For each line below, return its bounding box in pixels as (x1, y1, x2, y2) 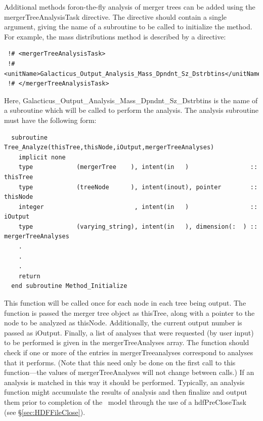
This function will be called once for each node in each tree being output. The (4, 298, 246, 308)
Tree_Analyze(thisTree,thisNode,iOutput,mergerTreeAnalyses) (4, 144, 214, 151)
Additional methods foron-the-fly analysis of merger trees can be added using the (4, 2, 255, 12)
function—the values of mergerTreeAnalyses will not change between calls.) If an (4, 367, 254, 377)
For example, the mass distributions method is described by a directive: (4, 31, 226, 41)
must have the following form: (4, 114, 97, 125)
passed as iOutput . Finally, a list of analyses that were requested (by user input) (4, 327, 254, 338)
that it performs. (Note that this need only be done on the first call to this (4, 357, 236, 367)
